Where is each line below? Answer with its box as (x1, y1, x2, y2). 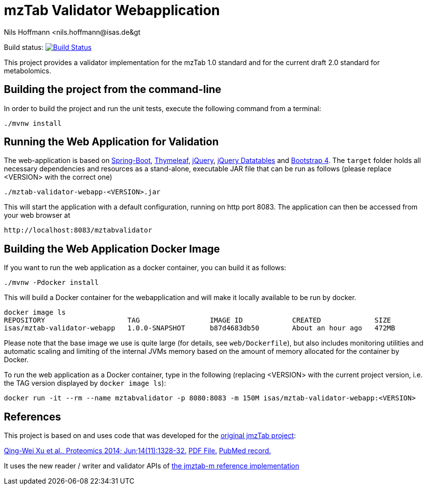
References (4, 410, 61, 423)
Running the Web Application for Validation (4, 136, 219, 148)
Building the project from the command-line (4, 83, 221, 96)
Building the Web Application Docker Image (4, 242, 220, 255)
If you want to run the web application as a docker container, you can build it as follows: (4, 263, 286, 272)
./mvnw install (4, 119, 62, 127)
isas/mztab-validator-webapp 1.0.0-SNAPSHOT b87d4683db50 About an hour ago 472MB (4, 324, 395, 332)
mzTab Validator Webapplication (4, 2, 220, 19)
